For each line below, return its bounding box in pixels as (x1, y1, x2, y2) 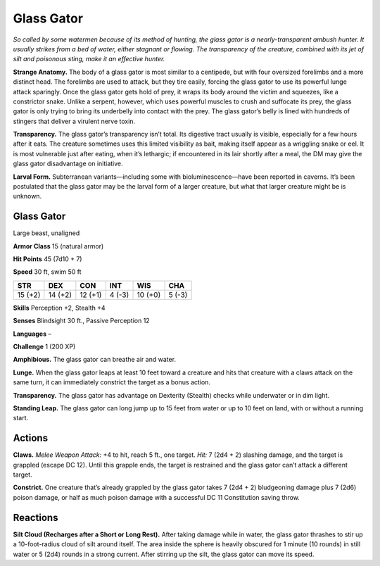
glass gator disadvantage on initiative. (13, 159, 123, 168)
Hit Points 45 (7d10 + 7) (13, 255, 82, 263)
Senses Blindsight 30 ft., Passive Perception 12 (13, 317, 151, 325)
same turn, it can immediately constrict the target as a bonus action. (13, 378, 211, 386)
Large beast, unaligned (13, 229, 80, 237)
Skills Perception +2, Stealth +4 (13, 303, 106, 312)
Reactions (13, 511, 58, 524)
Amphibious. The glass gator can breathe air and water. (13, 356, 176, 364)
